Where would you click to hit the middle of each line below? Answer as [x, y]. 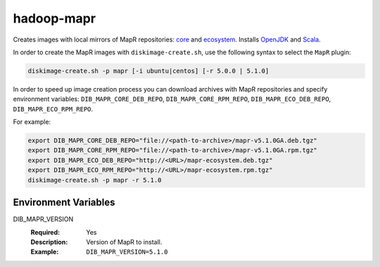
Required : [45, 232]
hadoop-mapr [55, 18]
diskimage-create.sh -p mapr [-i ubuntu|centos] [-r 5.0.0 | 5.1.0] [148, 71]
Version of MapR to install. [124, 242]
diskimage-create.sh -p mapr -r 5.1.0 [95, 180]
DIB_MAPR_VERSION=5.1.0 [127, 252]
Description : [49, 242]
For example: [32, 122]
